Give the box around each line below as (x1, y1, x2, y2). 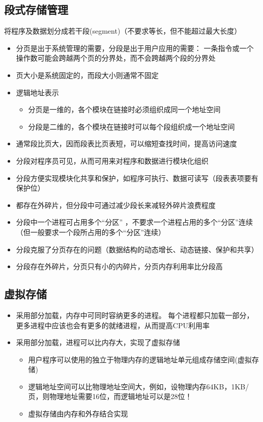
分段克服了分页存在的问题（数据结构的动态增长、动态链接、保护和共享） (16, 244, 258, 254)
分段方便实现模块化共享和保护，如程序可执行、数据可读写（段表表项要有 (16, 172, 258, 183)
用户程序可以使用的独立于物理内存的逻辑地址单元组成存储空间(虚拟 (28, 354, 252, 364)
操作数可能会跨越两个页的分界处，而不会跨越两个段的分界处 (16, 52, 216, 63)
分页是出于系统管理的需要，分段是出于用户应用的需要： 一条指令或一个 (16, 42, 254, 53)
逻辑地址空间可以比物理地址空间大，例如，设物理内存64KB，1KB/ (28, 381, 249, 391)
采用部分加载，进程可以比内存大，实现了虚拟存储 (16, 337, 180, 348)
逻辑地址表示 (16, 87, 59, 97)
